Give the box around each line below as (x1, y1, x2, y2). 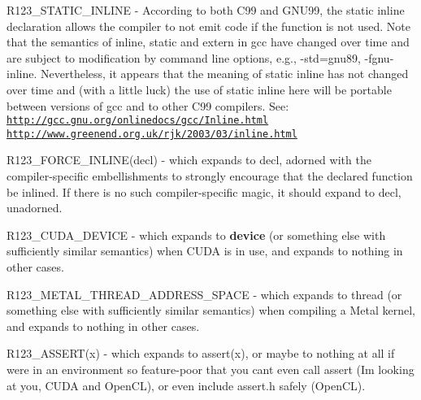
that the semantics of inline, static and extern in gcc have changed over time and (7, 33, 410, 50)
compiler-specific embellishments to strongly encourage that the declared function (7, 167, 413, 185)
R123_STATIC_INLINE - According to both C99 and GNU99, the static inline (7, 2, 405, 18)
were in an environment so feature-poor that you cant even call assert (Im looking (7, 361, 414, 377)
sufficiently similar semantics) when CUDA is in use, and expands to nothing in (7, 242, 403, 259)
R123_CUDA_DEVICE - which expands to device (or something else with (7, 226, 386, 243)
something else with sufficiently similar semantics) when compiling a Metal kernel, (7, 302, 415, 319)
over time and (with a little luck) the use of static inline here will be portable (7, 80, 392, 98)
